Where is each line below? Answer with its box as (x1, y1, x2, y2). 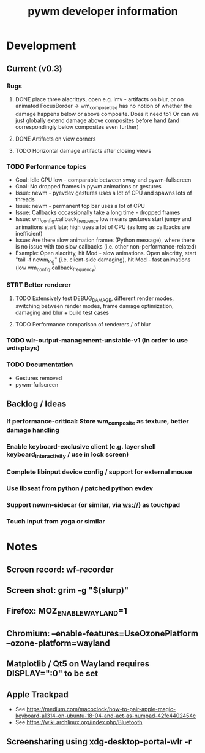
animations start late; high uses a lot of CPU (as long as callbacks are (15, 223, 190, 231)
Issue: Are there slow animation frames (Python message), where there (15, 236, 195, 244)
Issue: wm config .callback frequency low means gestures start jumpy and (15, 215, 192, 224)
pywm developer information (27, 4, 179, 18)
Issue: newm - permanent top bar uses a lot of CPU (15, 202, 146, 209)
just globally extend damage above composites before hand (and (15, 117, 179, 124)
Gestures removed (15, 374, 62, 382)
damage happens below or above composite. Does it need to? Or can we (15, 110, 199, 117)
